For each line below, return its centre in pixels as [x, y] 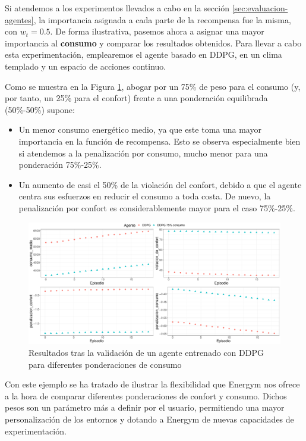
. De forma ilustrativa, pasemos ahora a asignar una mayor [157, 31]
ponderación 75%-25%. [60, 165]
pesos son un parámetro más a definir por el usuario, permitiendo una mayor [145, 407]
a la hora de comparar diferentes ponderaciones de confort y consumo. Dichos [146, 395]
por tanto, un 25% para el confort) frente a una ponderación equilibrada [136, 98]
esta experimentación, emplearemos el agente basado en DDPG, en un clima [143, 54]
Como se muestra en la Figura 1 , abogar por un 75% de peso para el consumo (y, [153, 86]
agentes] [19, 19]
